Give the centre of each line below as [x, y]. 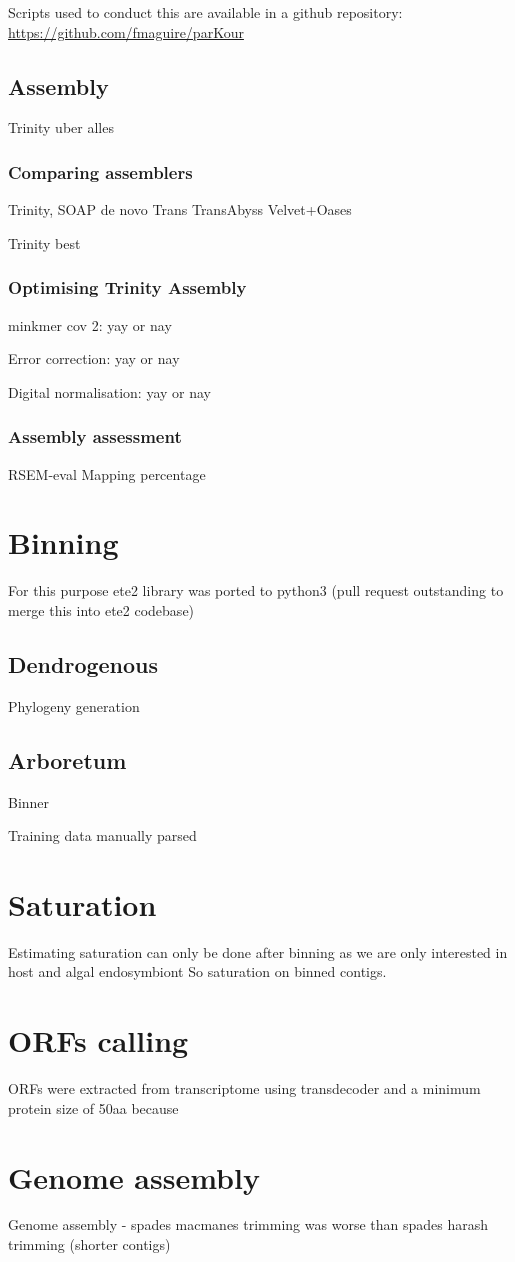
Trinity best [44, 242]
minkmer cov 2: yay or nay [90, 324]
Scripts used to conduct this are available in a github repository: [205, 12]
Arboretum [67, 759]
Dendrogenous [83, 663]
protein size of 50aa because [93, 1107]
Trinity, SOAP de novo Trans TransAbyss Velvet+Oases [180, 209]
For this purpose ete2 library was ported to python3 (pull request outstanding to [256, 590]
